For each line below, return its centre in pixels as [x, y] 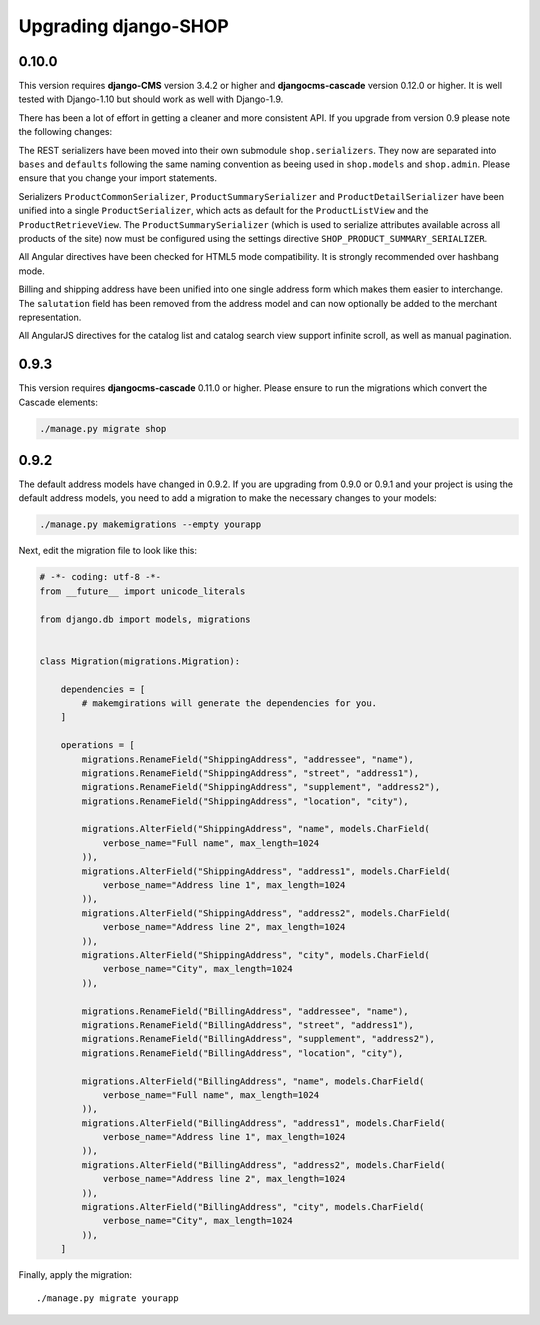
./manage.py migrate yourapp [107, 1298]
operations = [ [97, 745]
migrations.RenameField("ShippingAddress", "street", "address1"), [250, 773]
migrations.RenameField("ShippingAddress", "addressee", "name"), [248, 759]
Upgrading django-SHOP [123, 26]
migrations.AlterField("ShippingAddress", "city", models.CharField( [255, 954]
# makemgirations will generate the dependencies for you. [229, 703]
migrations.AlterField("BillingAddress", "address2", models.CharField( [263, 1164]
